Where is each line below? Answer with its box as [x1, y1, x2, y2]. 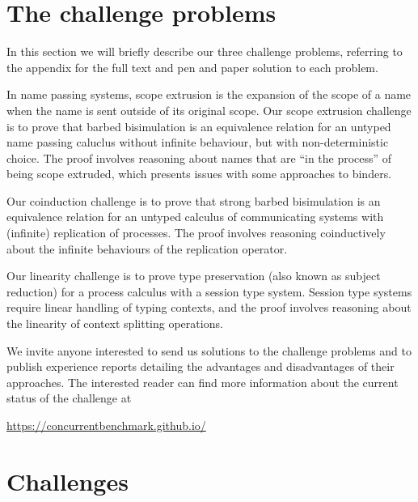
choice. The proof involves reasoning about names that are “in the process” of [6, 149, 392, 166]
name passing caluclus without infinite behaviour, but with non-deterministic [6, 134, 389, 151]
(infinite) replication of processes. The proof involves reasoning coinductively [6, 224, 386, 241]
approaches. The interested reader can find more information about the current [6, 373, 399, 390]
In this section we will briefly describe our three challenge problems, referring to [6, 43, 403, 60]
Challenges [6, 464, 129, 497]
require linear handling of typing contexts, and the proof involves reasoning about [6, 299, 412, 316]
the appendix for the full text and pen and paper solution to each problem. [6, 58, 378, 75]
